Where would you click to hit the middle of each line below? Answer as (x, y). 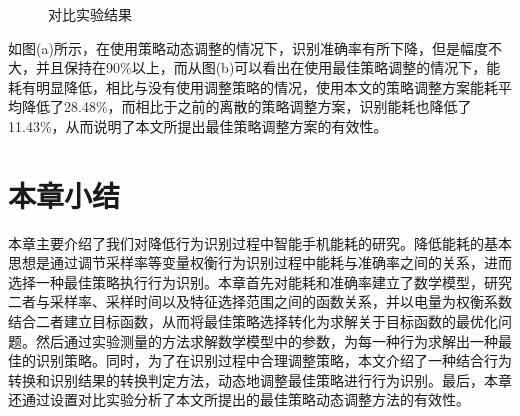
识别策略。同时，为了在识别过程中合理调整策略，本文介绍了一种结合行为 (273, 360)
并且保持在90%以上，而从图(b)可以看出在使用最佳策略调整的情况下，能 (268, 67)
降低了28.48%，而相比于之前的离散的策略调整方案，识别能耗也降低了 (246, 106)
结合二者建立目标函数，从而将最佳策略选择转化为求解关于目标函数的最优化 (253, 321)
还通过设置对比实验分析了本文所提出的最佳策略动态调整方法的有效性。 (239, 399)
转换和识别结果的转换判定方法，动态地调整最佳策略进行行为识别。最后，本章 (260, 379)
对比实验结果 (90, 14)
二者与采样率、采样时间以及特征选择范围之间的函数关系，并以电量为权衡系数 (260, 301)
